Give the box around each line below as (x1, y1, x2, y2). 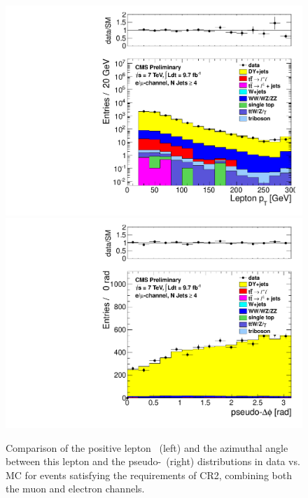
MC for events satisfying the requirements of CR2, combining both (6, 467, 292, 482)
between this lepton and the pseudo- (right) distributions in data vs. (6, 454, 300, 469)
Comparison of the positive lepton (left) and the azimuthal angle (6, 440, 288, 455)
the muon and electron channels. (6, 481, 145, 496)
